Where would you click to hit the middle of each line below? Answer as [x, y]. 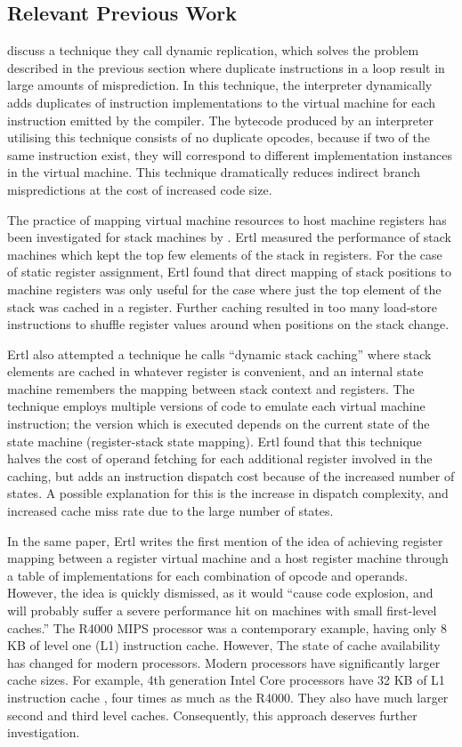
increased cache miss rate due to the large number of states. [170, 511]
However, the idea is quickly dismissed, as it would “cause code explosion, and [220, 593]
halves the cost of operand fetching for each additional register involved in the [220, 458]
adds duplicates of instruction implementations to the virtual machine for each [222, 102]
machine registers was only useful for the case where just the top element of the [224, 289]
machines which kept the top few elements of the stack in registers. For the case [225, 254]
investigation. [44, 732]
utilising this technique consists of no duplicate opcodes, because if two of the [219, 137]
